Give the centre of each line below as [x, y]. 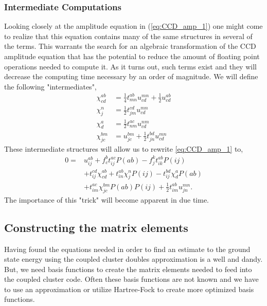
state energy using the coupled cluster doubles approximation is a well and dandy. [133, 259]
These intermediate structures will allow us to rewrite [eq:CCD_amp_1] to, [124, 148]
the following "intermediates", [50, 86]
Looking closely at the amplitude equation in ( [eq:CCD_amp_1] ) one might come [133, 26]
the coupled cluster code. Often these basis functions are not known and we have [131, 279]
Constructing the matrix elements [96, 227]
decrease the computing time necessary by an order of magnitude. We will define [131, 76]
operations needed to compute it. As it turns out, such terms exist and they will [130, 66]
